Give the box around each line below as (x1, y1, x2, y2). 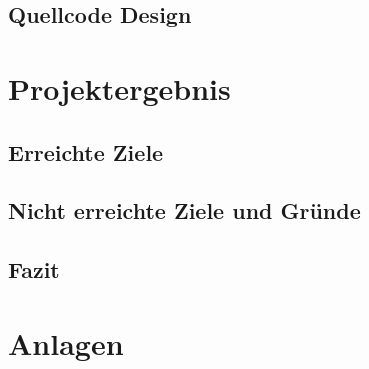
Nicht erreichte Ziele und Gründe (8, 195, 361, 226)
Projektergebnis (8, 67, 231, 108)
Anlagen (8, 322, 124, 363)
